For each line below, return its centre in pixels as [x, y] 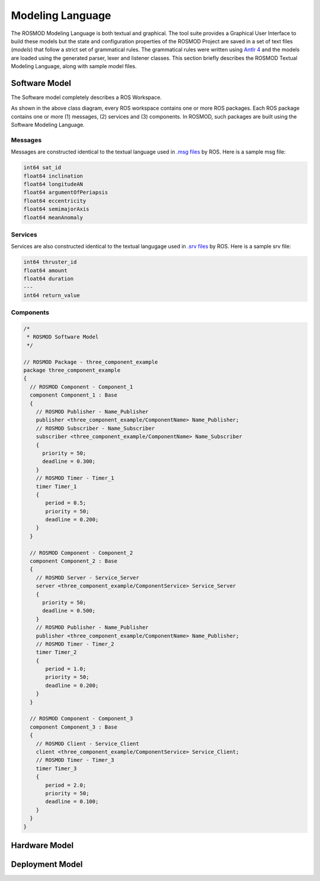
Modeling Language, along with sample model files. [74, 66]
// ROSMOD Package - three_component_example [91, 362]
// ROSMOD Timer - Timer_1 [75, 478]
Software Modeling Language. [48, 125]
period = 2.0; [66, 785]
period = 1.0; [66, 669]
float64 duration [49, 279]
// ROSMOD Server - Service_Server [87, 577]
